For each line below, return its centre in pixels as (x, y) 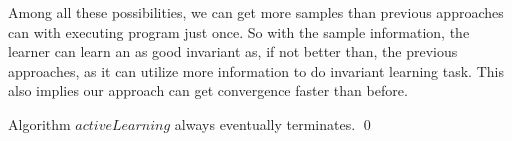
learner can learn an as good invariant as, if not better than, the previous (233, 51)
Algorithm (39, 123)
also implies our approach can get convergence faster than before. (208, 90)
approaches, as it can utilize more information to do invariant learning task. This (256, 70)
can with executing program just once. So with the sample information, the (239, 31)
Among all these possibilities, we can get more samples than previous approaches (256, 12)
